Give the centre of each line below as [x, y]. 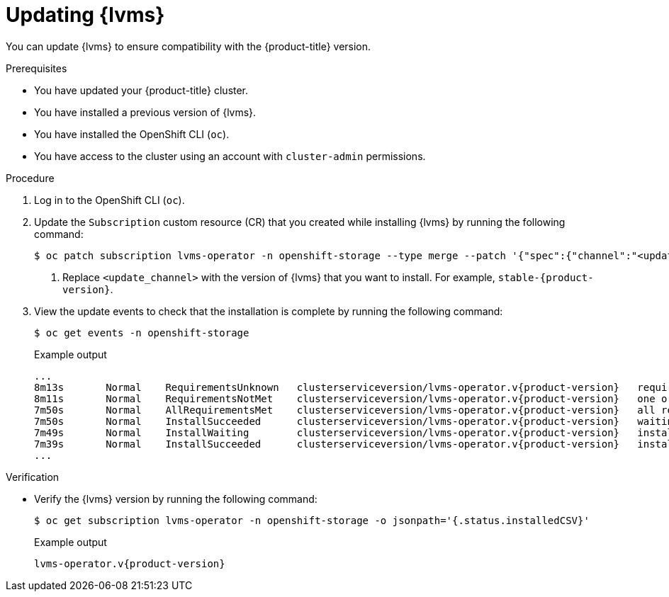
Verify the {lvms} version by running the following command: [176, 499]
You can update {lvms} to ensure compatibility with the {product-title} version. [189, 46]
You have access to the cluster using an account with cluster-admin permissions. [230, 156]
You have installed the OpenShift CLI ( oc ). [132, 134]
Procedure [30, 178]
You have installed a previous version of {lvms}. [145, 112]
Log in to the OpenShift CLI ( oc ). [109, 200]
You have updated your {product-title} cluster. [141, 90]
